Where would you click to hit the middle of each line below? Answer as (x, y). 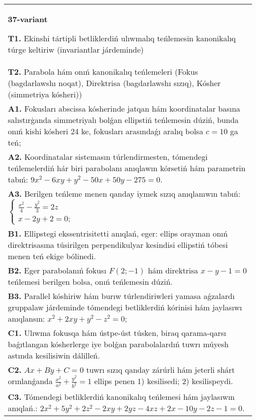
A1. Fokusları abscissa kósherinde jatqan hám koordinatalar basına (124, 108)
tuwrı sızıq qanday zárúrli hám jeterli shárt (161, 370)
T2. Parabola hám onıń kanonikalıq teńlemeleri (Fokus (103, 72)
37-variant (28, 19)
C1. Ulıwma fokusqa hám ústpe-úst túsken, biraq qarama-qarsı (117, 333)
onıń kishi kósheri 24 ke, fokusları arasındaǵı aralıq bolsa (106, 131)
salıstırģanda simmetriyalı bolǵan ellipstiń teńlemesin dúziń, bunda (123, 120)
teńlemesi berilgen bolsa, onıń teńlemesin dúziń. (90, 282)
